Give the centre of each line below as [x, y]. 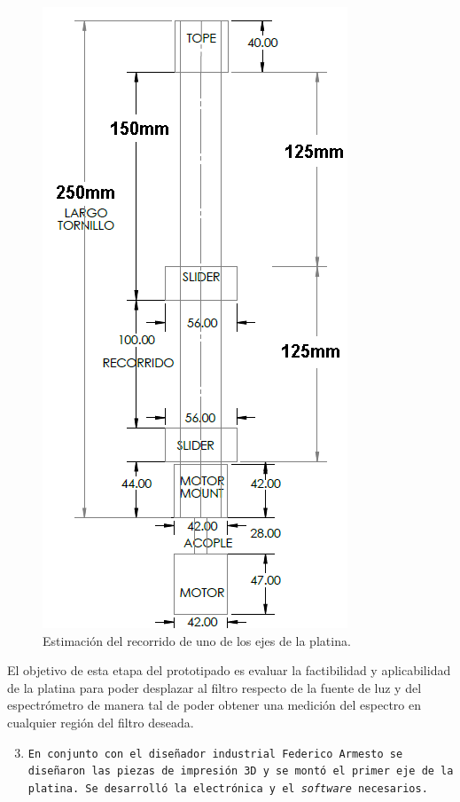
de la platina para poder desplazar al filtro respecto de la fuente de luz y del [214, 687]
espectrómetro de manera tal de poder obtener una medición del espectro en [214, 705]
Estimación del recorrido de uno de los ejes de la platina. [197, 640]
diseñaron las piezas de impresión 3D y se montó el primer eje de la [241, 771]
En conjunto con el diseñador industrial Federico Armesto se [215, 754]
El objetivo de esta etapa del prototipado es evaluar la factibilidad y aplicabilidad [229, 670]
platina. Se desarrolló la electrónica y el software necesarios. [228, 788]
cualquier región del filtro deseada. [101, 722]
